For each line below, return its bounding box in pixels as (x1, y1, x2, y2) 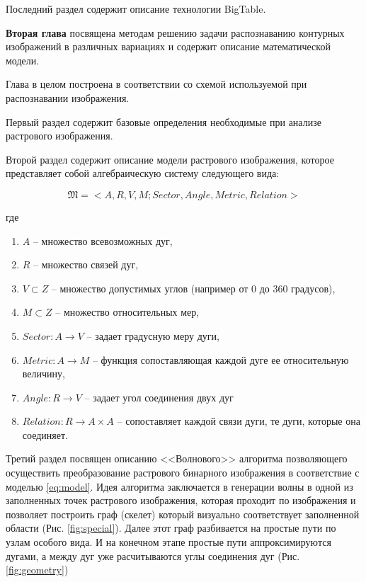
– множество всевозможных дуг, (33, 233, 173, 248)
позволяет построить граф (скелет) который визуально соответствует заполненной (6, 506, 360, 521)
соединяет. (22, 427, 68, 442)
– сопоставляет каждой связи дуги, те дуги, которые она (117, 413, 360, 428)
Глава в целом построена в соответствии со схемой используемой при (6, 76, 307, 91)
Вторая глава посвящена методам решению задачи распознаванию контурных (6, 25, 345, 40)
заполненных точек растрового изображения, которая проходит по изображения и (6, 493, 356, 508)
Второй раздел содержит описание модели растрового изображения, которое (6, 152, 334, 166)
